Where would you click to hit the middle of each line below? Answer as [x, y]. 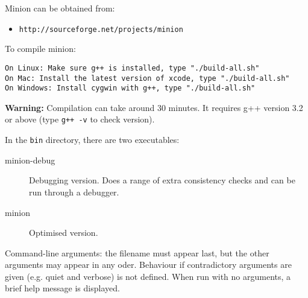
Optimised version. [64, 233]
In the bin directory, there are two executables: [92, 140]
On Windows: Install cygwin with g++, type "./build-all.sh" [130, 88]
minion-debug [30, 160]
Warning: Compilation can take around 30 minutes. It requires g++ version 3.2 [154, 107]
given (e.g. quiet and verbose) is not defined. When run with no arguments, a [148, 276]
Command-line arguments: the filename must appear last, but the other [137, 252]
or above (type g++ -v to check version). [80, 119]
